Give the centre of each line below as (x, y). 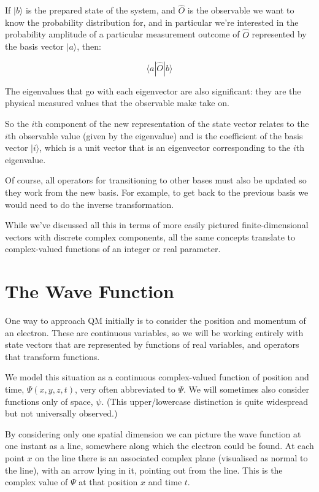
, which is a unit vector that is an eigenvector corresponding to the (165, 148)
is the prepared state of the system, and (101, 10)
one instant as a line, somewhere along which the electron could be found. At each (159, 446)
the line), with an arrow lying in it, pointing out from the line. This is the (144, 470)
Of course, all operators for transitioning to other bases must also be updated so (156, 180)
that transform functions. (52, 356)
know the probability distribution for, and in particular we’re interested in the (152, 22)
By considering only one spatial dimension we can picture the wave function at (153, 433)
